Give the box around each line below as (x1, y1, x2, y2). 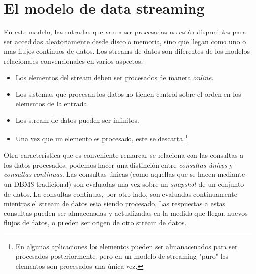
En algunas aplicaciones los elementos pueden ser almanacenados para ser (15, 241, 238, 251)
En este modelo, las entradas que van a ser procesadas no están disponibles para (4, 27, 246, 37)
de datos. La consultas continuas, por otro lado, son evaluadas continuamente (4, 188, 238, 199)
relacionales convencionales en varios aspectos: (4, 55, 143, 66)
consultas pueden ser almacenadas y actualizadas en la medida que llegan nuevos (4, 207, 248, 218)
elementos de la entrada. (15, 98, 89, 108)
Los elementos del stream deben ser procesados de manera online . (15, 72, 214, 82)
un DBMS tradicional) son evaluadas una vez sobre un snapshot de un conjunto (4, 178, 244, 189)
